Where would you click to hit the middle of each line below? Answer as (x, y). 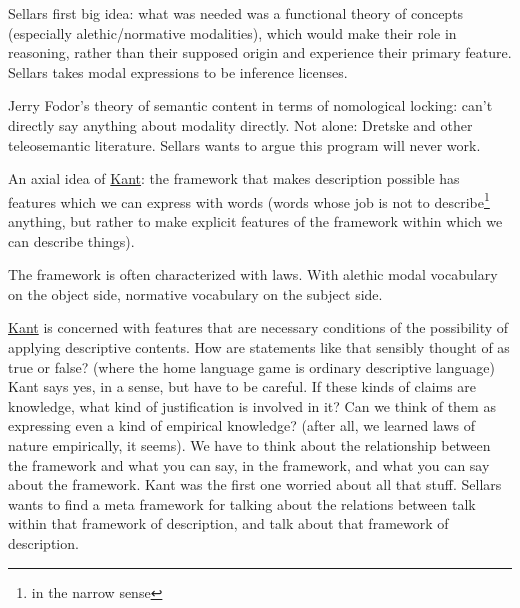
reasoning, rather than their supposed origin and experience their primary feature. (260, 52)
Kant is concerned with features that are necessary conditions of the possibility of (258, 327)
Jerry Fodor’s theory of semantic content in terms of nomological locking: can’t (250, 105)
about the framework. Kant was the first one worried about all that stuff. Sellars (255, 484)
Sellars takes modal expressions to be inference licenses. (178, 71)
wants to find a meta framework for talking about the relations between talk (242, 503)
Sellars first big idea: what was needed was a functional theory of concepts (236, 13)
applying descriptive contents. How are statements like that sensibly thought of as (259, 346)
